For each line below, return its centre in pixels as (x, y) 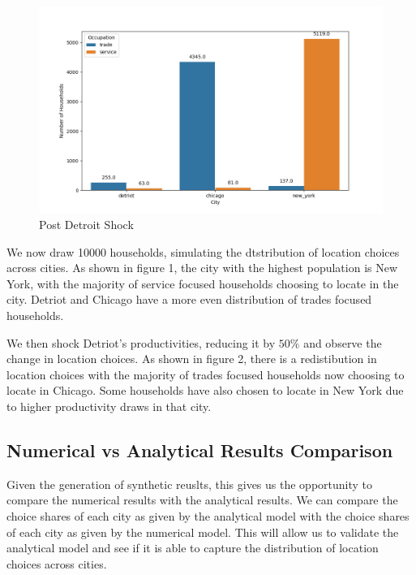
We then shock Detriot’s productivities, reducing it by (141, 342)
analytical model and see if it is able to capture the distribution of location (193, 548)
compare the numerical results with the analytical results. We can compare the (202, 500)
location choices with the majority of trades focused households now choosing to (206, 374)
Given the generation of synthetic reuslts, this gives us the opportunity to (190, 484)
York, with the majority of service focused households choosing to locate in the (203, 283)
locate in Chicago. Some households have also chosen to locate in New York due (205, 390)
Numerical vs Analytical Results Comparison (200, 450)
